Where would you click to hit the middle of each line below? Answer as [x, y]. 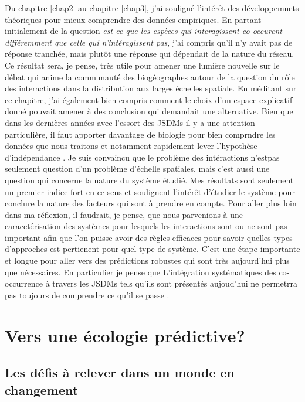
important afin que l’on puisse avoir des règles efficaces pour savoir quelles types [149, 237]
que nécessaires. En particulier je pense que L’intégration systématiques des [140, 272]
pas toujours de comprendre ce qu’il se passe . [87, 294]
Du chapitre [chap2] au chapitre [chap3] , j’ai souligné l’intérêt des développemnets [152, 8]
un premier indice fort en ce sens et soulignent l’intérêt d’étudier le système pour [150, 191]
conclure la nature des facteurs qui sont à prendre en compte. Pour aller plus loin [151, 203]
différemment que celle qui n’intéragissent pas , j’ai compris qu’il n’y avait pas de [149, 42]
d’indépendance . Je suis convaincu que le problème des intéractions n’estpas [142, 157]
